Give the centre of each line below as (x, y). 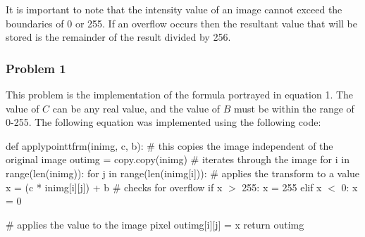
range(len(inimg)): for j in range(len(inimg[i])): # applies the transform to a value (183, 173)
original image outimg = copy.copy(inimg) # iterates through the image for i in (178, 159)
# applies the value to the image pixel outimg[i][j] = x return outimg (155, 224)
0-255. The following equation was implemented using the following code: (163, 122)
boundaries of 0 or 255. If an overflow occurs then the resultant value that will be (181, 23)
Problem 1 (36, 68)
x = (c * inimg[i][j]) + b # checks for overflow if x (114, 187)
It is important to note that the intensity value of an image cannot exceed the (174, 9)
